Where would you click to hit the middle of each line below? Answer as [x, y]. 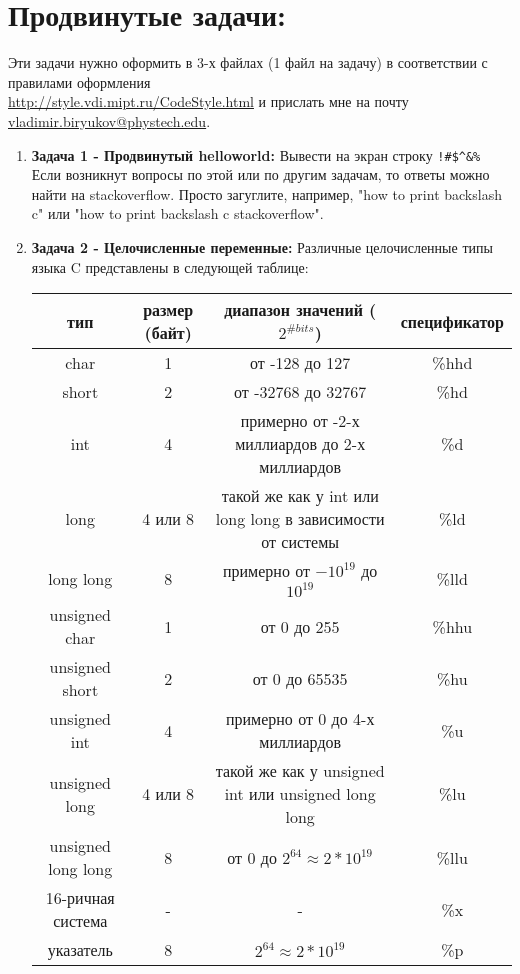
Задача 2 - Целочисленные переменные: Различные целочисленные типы [262, 246]
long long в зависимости [300, 519]
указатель [80, 950]
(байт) [168, 333]
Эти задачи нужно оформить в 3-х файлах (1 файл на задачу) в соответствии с [248, 62]
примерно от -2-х [300, 421]
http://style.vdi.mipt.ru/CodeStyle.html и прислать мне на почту [208, 101]
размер [168, 310]
